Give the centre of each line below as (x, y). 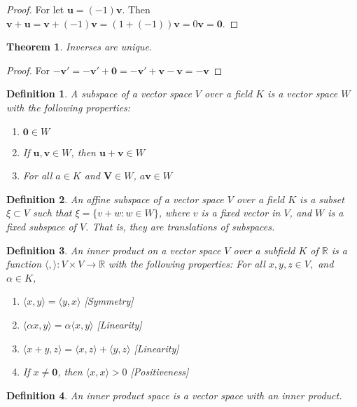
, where (174, 213)
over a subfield (264, 250)
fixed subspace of (41, 226)
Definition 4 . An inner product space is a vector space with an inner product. (174, 395)
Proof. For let (35, 9)
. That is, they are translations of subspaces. (180, 226)
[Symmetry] (109, 301)
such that (52, 213)
